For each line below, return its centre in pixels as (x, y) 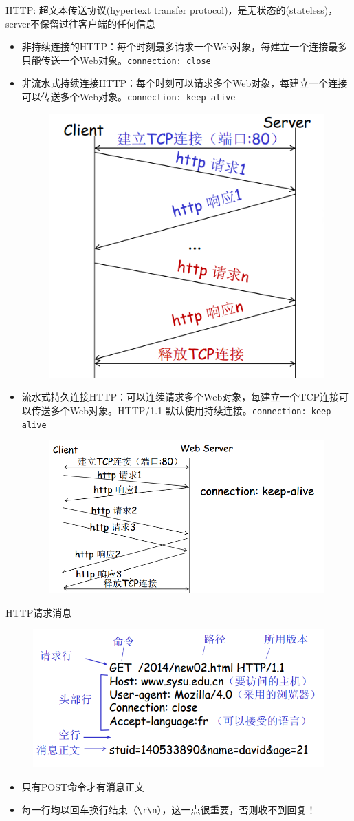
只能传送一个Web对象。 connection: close (116, 60)
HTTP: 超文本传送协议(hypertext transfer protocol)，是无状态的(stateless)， (172, 10)
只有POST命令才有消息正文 (83, 786)
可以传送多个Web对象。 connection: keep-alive (129, 97)
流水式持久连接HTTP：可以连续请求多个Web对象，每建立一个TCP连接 (180, 397)
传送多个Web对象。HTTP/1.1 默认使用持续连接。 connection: (169, 410)
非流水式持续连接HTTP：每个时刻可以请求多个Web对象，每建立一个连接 (185, 83)
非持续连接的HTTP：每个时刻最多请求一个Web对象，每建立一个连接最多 (185, 46)
